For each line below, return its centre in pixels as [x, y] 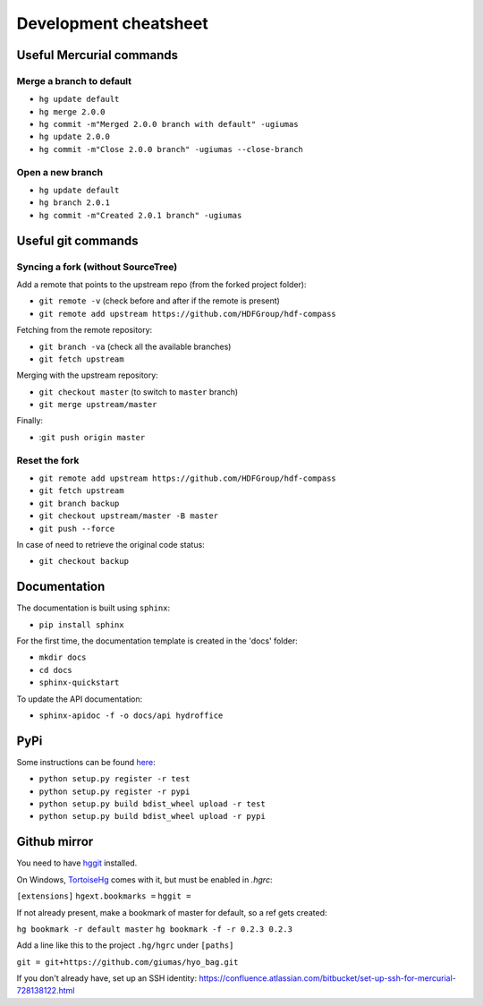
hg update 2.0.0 [75, 137]
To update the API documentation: [80, 699]
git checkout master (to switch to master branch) [139, 392]
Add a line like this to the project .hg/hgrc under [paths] [125, 945]
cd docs [56, 670]
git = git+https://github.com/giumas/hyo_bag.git [127, 962]
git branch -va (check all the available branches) [135, 346]
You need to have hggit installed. [77, 863]
